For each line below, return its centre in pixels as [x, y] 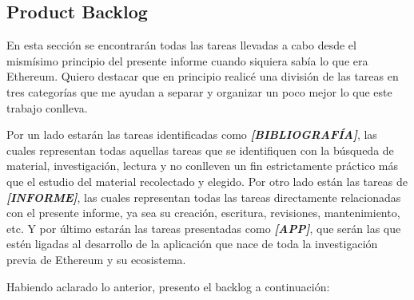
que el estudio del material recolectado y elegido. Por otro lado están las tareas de [207, 181]
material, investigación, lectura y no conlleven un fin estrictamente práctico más [202, 166]
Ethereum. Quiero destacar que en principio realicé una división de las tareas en [203, 76]
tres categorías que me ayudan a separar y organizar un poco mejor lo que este [199, 91]
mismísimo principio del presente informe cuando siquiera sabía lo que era [187, 60]
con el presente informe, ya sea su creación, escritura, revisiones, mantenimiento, [203, 213]
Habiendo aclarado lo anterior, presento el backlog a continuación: [168, 286]
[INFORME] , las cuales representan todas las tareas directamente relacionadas [204, 197]
